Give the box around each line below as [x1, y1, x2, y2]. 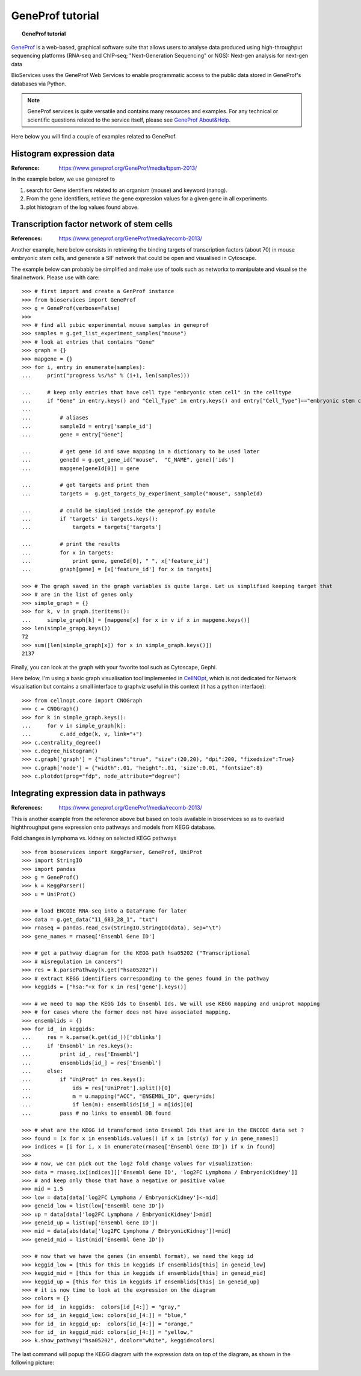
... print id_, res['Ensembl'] [22, 1051, 140, 1058]
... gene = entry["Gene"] [22, 431, 123, 438]
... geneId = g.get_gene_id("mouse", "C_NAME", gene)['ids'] [22, 456, 235, 463]
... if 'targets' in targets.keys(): [22, 515, 159, 522]
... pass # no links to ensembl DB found [22, 1109, 171, 1117]
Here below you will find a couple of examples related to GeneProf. [11, 133, 177, 140]
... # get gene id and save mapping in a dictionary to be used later [22, 448, 260, 454]
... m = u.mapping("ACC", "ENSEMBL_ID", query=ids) [22, 1093, 216, 1100]
